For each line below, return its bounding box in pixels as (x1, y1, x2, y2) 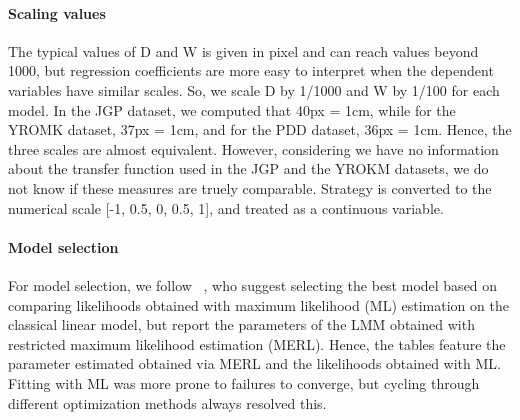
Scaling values (8, 2, 106, 23)
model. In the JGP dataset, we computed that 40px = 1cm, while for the (8, 99, 456, 120)
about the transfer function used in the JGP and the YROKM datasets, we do (8, 158, 489, 179)
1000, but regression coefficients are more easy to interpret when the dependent (8, 60, 494, 81)
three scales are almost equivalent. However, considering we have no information (8, 138, 499, 159)
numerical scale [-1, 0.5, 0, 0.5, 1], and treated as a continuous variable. (8, 197, 444, 218)
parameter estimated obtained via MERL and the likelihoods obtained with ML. (8, 353, 501, 374)
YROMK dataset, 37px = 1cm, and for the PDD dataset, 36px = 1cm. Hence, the (8, 119, 512, 140)
